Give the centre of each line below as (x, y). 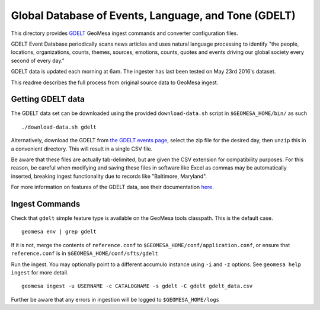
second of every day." (38, 60)
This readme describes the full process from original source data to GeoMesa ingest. (115, 82)
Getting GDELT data (48, 99)
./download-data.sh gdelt (59, 127)
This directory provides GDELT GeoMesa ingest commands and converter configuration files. (124, 33)
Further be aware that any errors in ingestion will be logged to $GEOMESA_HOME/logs (115, 299)
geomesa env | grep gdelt (59, 232)
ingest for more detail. (40, 272)
